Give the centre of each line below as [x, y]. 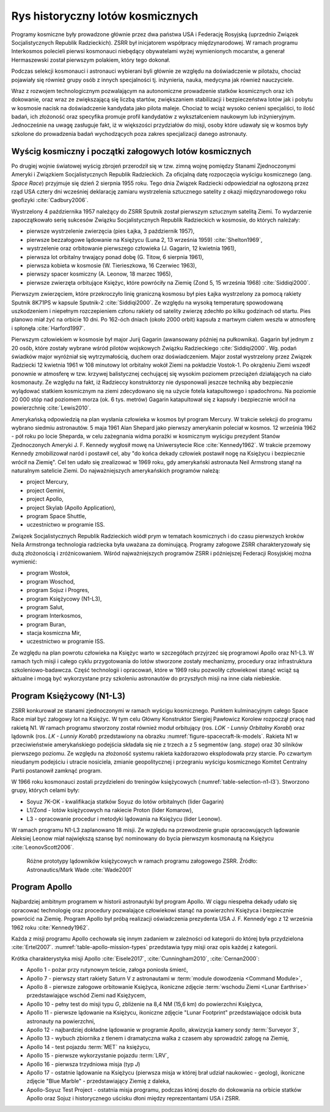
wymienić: [24, 562]
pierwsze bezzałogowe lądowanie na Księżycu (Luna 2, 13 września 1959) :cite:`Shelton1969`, [145, 239]
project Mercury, [47, 482]
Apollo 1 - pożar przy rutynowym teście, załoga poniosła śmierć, [108, 970]
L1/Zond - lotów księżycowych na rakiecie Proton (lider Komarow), [110, 810]
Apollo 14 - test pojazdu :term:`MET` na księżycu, [89, 1046]
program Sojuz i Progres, [58, 590]
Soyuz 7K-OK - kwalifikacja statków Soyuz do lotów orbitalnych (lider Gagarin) [125, 802]
